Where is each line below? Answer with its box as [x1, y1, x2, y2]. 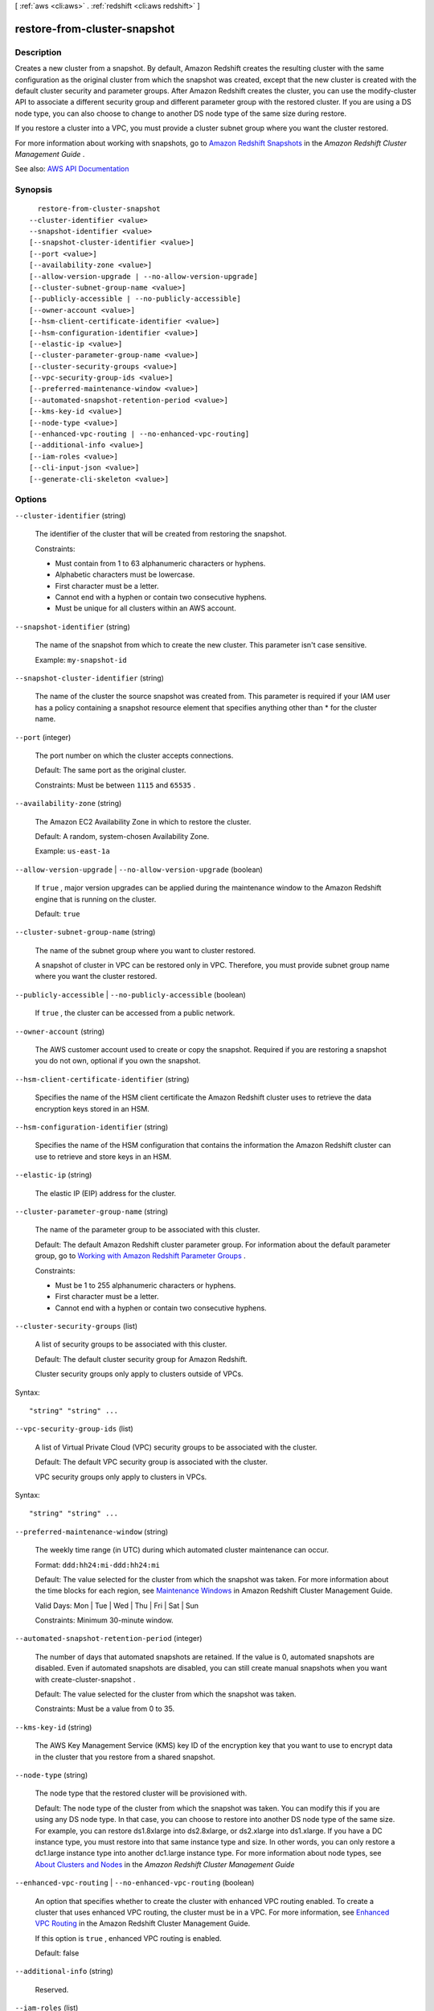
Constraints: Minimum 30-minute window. [35, 1615, 174, 1625]
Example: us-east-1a [35, 846, 110, 856]
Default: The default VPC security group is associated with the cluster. [35, 1457, 268, 1467]
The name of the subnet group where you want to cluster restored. [35, 945, 256, 955]
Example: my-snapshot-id [35, 655, 128, 664]
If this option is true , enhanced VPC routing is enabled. [35, 1933, 222, 1943]
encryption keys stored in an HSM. [35, 1104, 150, 1113]
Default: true [35, 909, 80, 919]
